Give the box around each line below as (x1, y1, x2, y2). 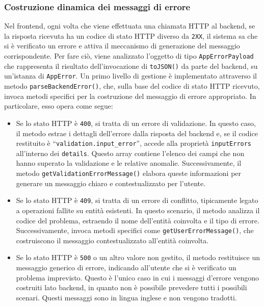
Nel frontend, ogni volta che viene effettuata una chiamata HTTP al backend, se (4, 20, 255, 31)
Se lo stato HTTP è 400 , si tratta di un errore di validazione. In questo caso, (16, 117, 256, 128)
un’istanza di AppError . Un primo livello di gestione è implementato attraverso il (4, 70, 257, 81)
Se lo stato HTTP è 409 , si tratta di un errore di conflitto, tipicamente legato (16, 195, 258, 206)
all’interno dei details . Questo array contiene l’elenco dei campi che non (16, 147, 245, 158)
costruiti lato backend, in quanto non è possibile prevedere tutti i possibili (16, 282, 247, 293)
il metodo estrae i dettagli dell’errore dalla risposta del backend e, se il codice (16, 127, 258, 138)
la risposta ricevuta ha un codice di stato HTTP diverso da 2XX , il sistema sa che (4, 30, 258, 41)
